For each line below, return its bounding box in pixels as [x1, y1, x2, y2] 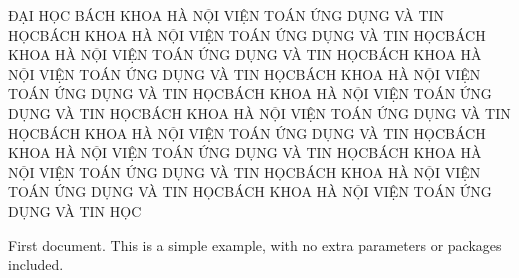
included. [8, 254, 64, 275]
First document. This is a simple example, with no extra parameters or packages [8, 234, 502, 255]
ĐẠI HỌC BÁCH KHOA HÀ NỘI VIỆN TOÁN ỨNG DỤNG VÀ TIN [8, 5, 445, 25]
